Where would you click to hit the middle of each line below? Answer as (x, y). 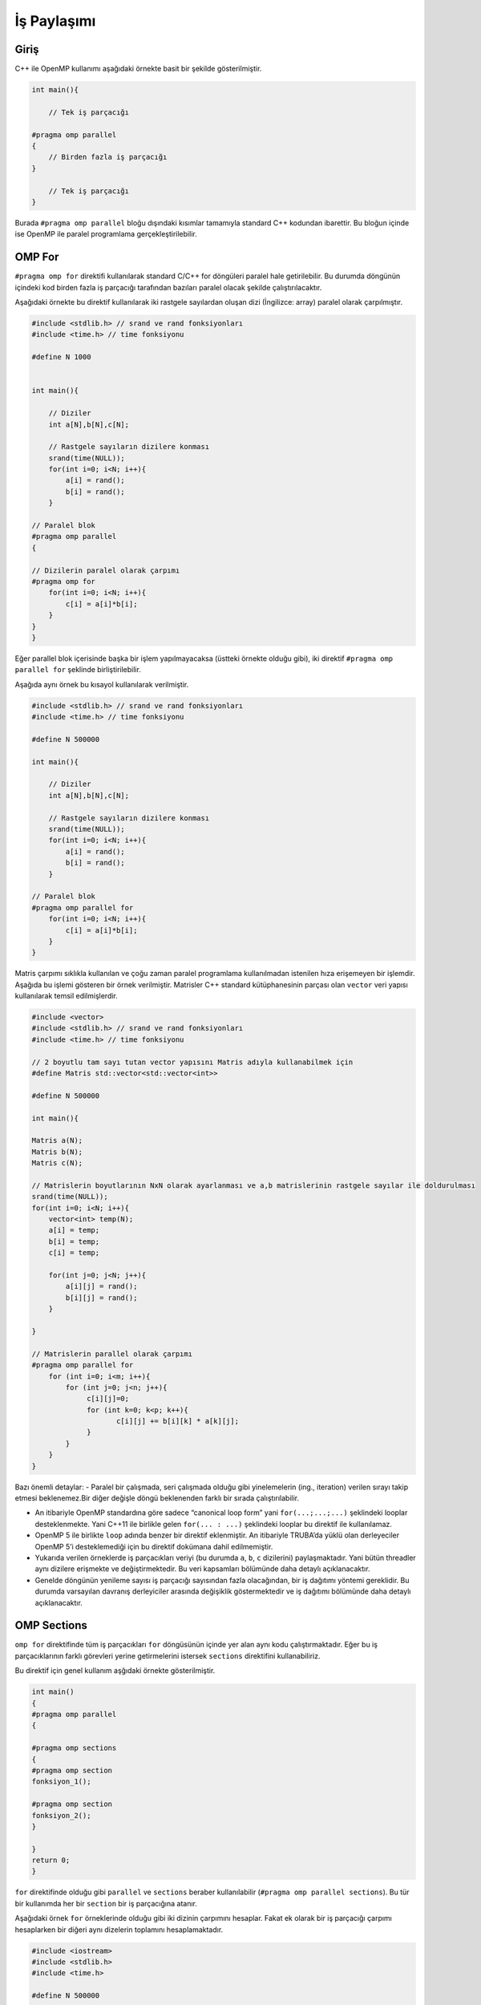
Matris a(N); (57, 1140)
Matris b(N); (57, 1152)
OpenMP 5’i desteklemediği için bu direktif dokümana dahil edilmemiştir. (154, 1546)
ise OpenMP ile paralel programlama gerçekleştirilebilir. (106, 234)
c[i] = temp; (74, 1253)
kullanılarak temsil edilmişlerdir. (66, 996)
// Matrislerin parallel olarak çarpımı (112, 1354)
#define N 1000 (61, 357)
